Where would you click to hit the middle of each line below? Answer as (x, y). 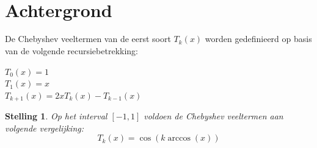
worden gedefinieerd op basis (258, 39)
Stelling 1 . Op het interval (56, 116)
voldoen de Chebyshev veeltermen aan (213, 116)
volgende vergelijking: (45, 128)
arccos (179, 139)
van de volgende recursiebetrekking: (71, 51)
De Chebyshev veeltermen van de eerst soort (88, 39)
